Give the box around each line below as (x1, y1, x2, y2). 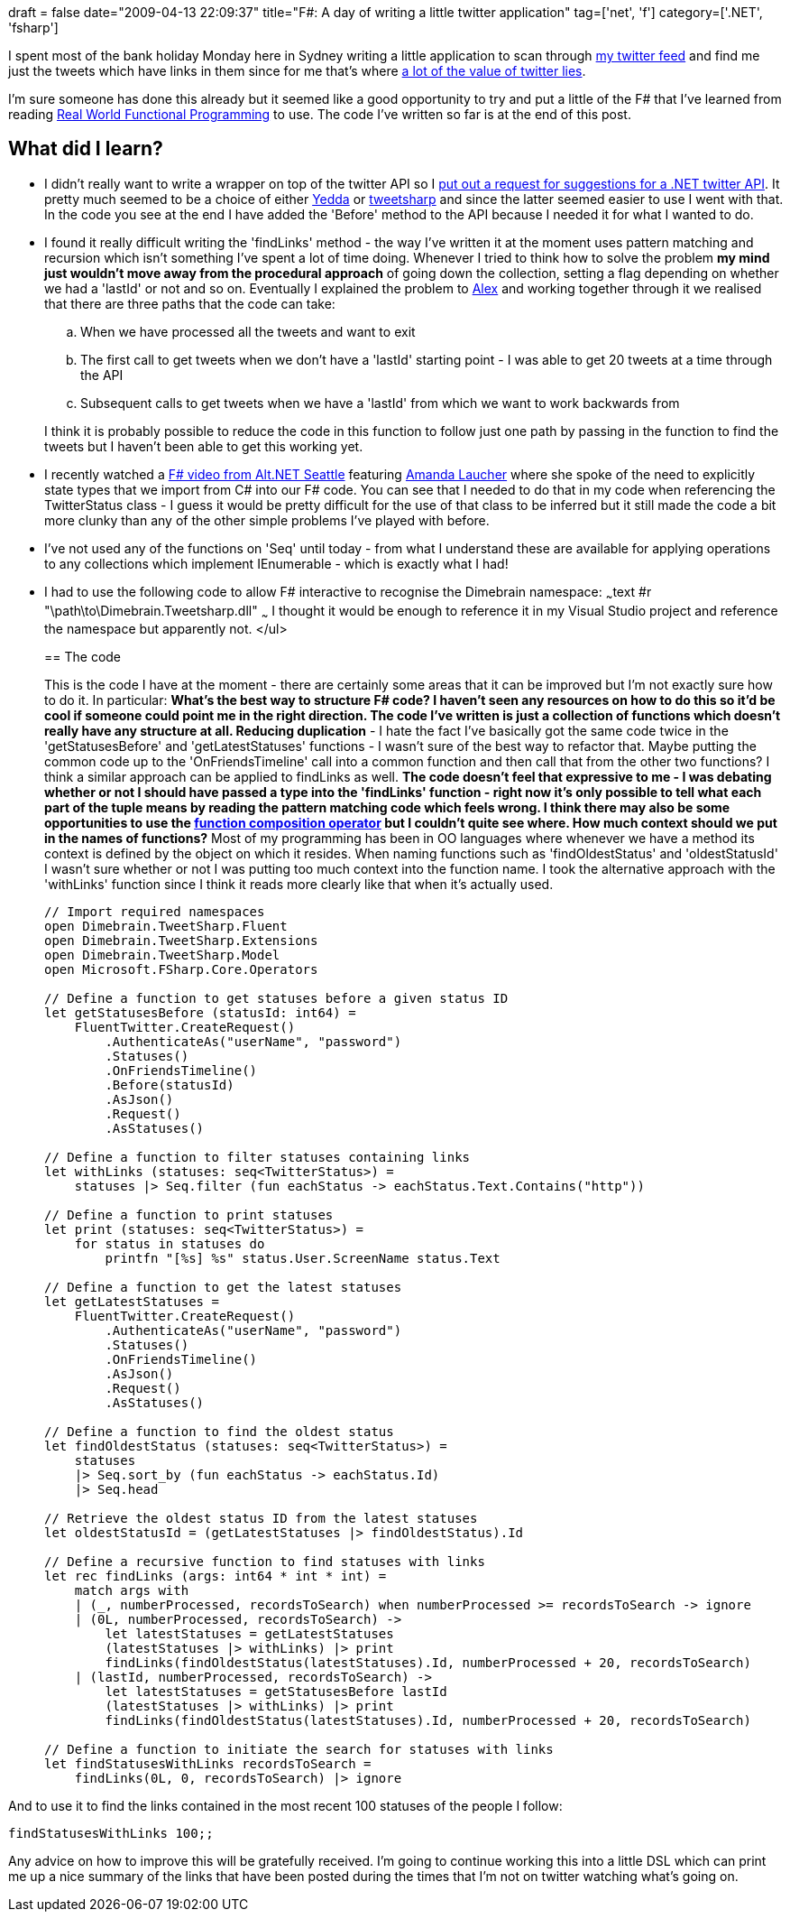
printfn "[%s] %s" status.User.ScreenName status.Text (105, 1251, 501, 1266)
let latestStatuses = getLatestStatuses (105, 1627, 394, 1642)
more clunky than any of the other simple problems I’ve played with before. (44, 512, 490, 528)
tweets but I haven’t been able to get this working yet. (44, 438, 363, 454)
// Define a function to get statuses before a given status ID (44, 991, 509, 1006)
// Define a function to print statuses (44, 1208, 334, 1223)
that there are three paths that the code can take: (44, 295, 335, 311)
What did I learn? (8, 137, 163, 161)
